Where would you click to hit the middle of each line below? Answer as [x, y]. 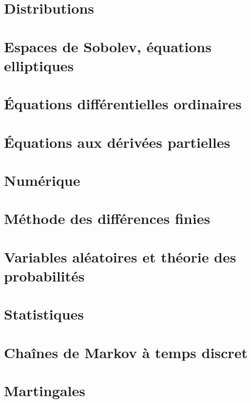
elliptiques [39, 65]
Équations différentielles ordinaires [123, 104]
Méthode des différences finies [107, 218]
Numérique [42, 180]
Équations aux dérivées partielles [117, 142]
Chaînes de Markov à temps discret [126, 352]
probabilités [44, 275]
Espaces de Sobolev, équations [108, 46]
